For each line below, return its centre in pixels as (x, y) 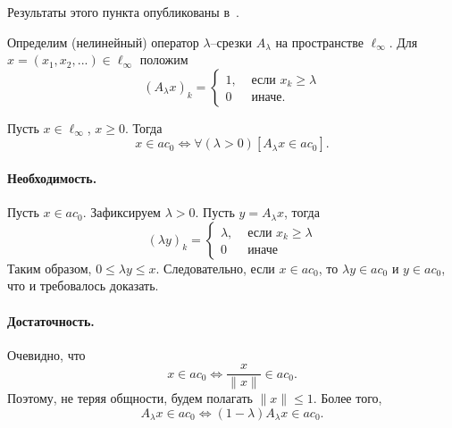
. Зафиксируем (121, 212)
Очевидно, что (46, 354)
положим (164, 59)
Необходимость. (52, 177)
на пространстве (319, 42)
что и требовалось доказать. (83, 285)
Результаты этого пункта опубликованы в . (123, 12)
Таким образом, (50, 268)
